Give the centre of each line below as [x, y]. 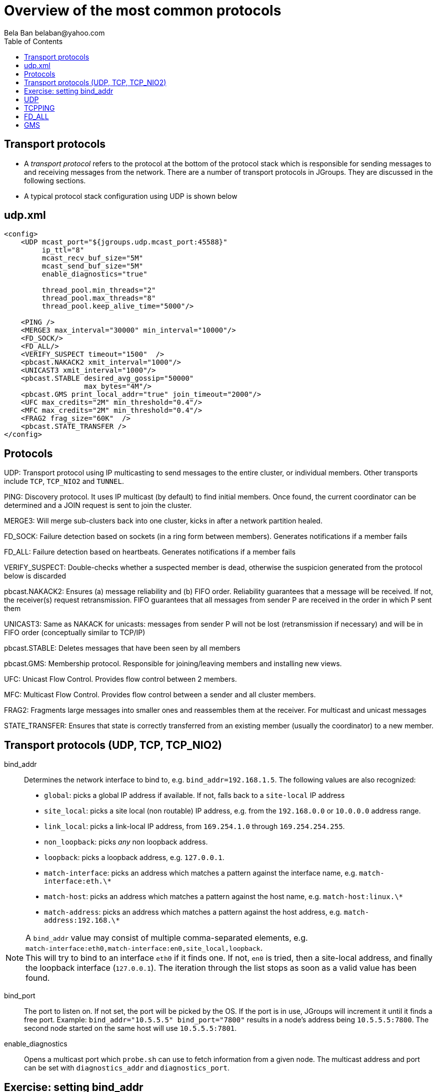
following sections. [55, 180]
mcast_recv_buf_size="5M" [92, 258]
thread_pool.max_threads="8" [99, 298]
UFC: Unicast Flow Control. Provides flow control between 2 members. [120, 679]
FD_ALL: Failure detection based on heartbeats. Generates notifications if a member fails [150, 552]
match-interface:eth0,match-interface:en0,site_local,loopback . [144, 948]
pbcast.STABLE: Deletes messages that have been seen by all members [122, 648]
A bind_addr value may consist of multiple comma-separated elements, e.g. [167, 938]
